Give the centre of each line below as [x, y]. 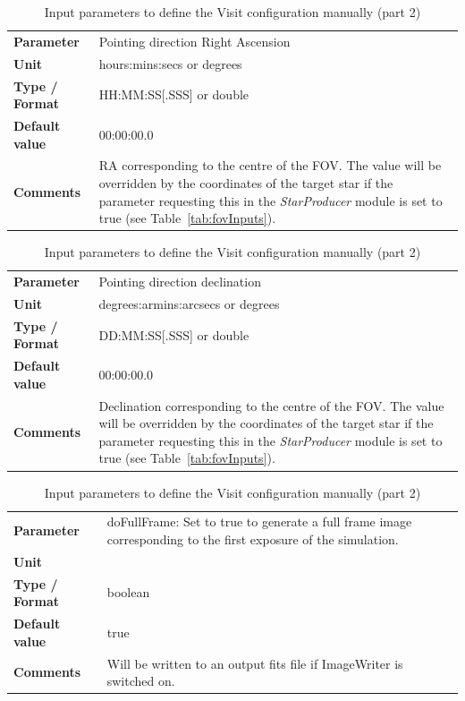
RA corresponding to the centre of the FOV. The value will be [270, 165]
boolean [128, 592]
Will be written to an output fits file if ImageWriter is [255, 663]
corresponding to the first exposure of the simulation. [253, 539]
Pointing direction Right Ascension [194, 41]
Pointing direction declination [180, 282]
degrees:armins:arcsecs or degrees [189, 303]
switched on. [141, 681]
